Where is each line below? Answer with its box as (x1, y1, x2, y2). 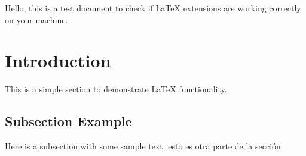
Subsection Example (5, 112, 132, 130)
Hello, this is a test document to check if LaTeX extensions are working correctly (5, 2, 301, 14)
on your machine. (5, 13, 68, 26)
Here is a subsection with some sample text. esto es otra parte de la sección (5, 140, 281, 152)
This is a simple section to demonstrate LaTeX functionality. (5, 83, 227, 95)
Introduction (5, 48, 111, 73)
